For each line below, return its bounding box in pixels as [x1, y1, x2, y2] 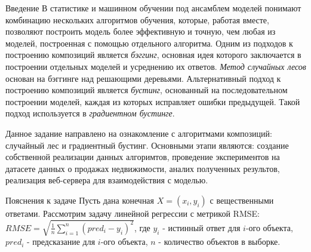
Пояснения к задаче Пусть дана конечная [5, 193, 155, 206]
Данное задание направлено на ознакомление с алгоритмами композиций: [5, 127, 272, 139]
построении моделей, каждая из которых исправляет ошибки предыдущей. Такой [5, 95, 300, 107]
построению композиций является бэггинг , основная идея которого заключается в [5, 48, 301, 61]
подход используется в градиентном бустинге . [5, 107, 175, 119]
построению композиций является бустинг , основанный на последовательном [5, 84, 288, 96]
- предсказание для [27, 235, 96, 248]
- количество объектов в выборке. [158, 235, 281, 248]
